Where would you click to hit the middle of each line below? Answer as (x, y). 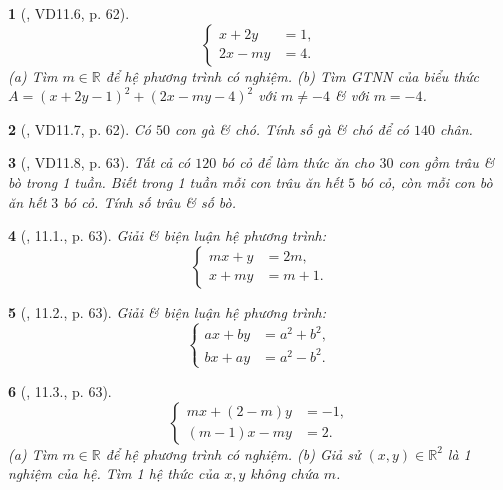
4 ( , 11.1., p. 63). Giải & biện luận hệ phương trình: (167, 235)
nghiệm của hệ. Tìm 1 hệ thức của (114, 473)
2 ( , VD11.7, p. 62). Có (79, 128)
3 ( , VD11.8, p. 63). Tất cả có (99, 162)
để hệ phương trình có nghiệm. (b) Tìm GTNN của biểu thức (292, 75)
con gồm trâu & (446, 162)
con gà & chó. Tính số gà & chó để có (291, 128)
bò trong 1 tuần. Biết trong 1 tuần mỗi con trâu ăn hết (176, 181)
